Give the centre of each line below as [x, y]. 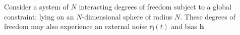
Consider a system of [36, 6]
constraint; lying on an [39, 16]
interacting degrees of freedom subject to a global [155, 6]
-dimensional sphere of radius [127, 16]
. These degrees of [208, 16]
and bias [184, 26]
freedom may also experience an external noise [76, 26]
